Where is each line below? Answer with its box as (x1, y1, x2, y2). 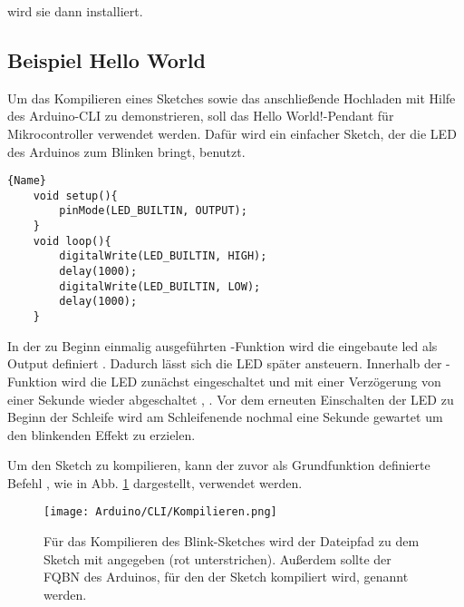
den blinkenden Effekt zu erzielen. (7, 425, 196, 444)
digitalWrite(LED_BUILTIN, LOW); (59, 279, 261, 293)
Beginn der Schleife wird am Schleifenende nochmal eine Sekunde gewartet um (7, 407, 443, 426)
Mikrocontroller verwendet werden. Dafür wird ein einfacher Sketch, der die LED (7, 123, 457, 142)
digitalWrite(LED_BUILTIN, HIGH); (59, 250, 267, 263)
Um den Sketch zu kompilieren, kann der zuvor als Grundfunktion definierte (7, 455, 430, 475)
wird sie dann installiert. (7, 2, 143, 20)
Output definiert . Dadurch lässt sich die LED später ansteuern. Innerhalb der (7, 354, 442, 373)
